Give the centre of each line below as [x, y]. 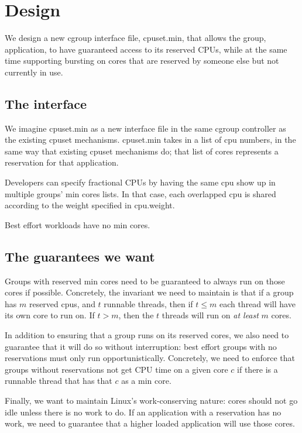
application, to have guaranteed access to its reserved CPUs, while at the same [146, 49]
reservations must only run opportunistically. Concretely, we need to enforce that [150, 358]
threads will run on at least [210, 315]
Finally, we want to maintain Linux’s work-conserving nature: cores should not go [151, 400]
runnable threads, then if [148, 303]
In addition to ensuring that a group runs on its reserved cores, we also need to [147, 335]
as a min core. [146, 381]
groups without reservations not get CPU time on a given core [116, 369]
